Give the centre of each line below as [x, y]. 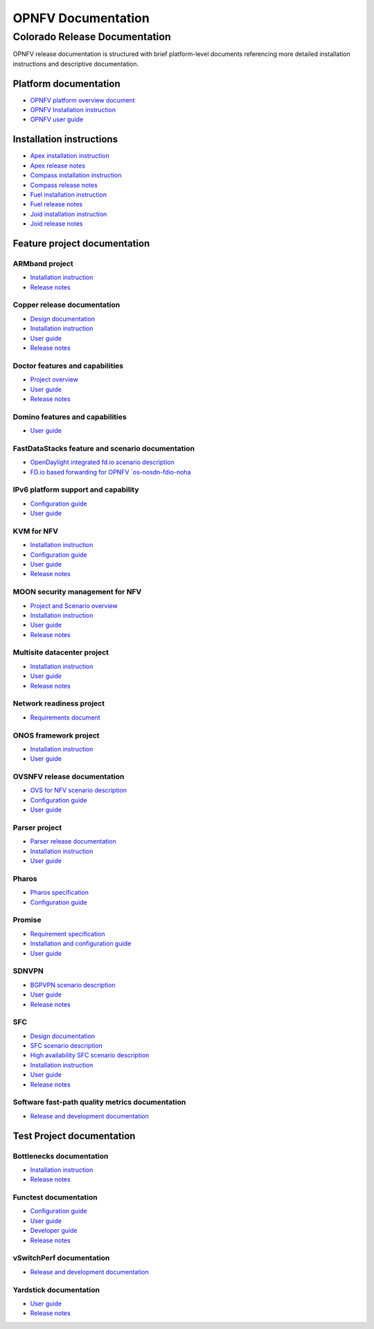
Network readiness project [59, 704]
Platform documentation [66, 83]
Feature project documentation [81, 243]
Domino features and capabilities [70, 417]
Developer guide [54, 1231]
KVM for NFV [36, 531]
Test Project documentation [74, 1136]
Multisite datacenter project [61, 652]
